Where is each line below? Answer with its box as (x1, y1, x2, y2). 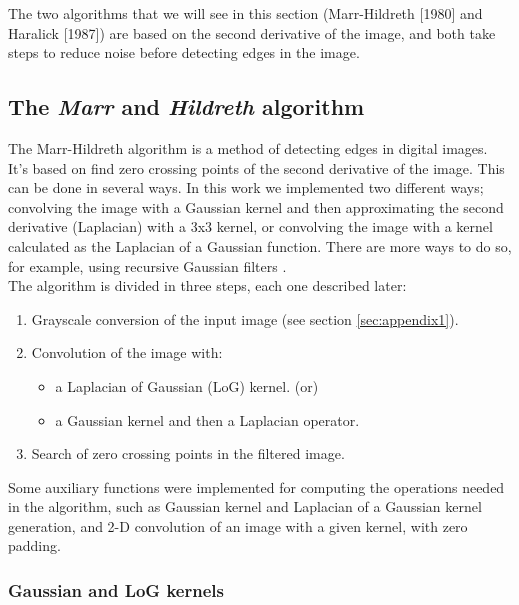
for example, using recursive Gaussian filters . (8, 255, 287, 276)
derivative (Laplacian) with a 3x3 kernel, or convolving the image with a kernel (8, 216, 493, 237)
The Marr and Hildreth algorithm (8, 91, 365, 122)
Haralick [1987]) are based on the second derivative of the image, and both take (8, 22, 496, 43)
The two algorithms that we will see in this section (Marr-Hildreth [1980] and (8, 3, 483, 23)
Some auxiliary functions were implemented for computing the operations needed (8, 476, 505, 497)
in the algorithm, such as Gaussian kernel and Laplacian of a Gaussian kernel (8, 496, 482, 517)
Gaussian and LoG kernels (8, 578, 224, 602)
